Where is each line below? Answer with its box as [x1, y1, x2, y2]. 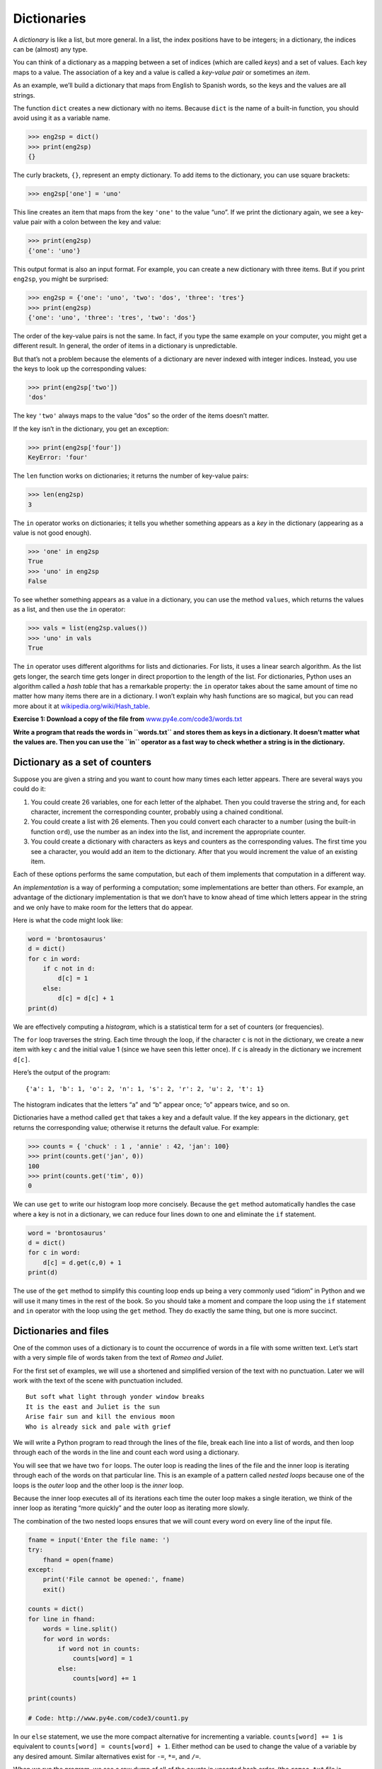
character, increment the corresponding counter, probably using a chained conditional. [30, 807, 284, 817]
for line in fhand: [28, 1615, 95, 1623]
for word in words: [42, 1635, 111, 1643]
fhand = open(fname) [42, 1555, 115, 1564]
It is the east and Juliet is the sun [25, 1402, 161, 1411]
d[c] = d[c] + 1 [57, 994, 115, 1003]
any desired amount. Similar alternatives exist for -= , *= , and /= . [13, 1752, 202, 1761]
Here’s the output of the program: [13, 1068, 111, 1077]
